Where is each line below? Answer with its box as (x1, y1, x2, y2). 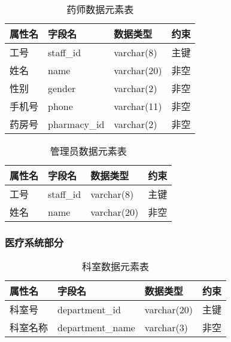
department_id (57, 302, 121, 316)
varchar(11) (114, 99, 162, 113)
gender (48, 81, 76, 95)
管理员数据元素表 (50, 144, 127, 158)
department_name (57, 320, 135, 334)
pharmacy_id (48, 117, 105, 131)
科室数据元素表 (81, 259, 149, 274)
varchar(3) (144, 320, 188, 334)
